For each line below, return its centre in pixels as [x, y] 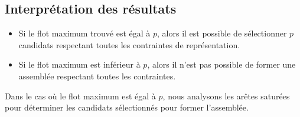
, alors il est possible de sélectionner [222, 33]
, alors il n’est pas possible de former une [221, 64]
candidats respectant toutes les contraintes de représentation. [129, 44]
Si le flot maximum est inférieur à [79, 64]
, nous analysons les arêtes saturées [226, 96]
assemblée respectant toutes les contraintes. [97, 76]
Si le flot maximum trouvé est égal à [84, 33]
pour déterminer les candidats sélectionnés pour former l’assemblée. [127, 107]
